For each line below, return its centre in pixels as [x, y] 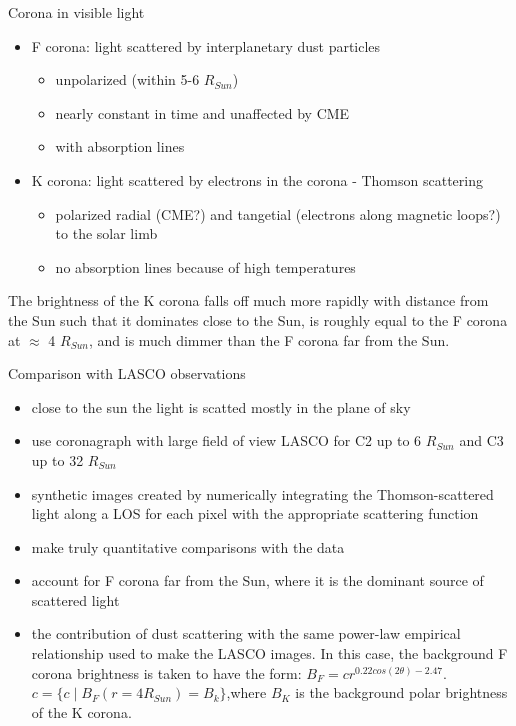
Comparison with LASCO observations [127, 373]
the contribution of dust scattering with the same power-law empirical [246, 633]
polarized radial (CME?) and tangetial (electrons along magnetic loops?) [278, 213]
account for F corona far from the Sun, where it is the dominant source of [257, 580]
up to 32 [57, 459]
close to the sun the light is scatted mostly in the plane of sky [221, 406]
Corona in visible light [76, 12]
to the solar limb [106, 233]
